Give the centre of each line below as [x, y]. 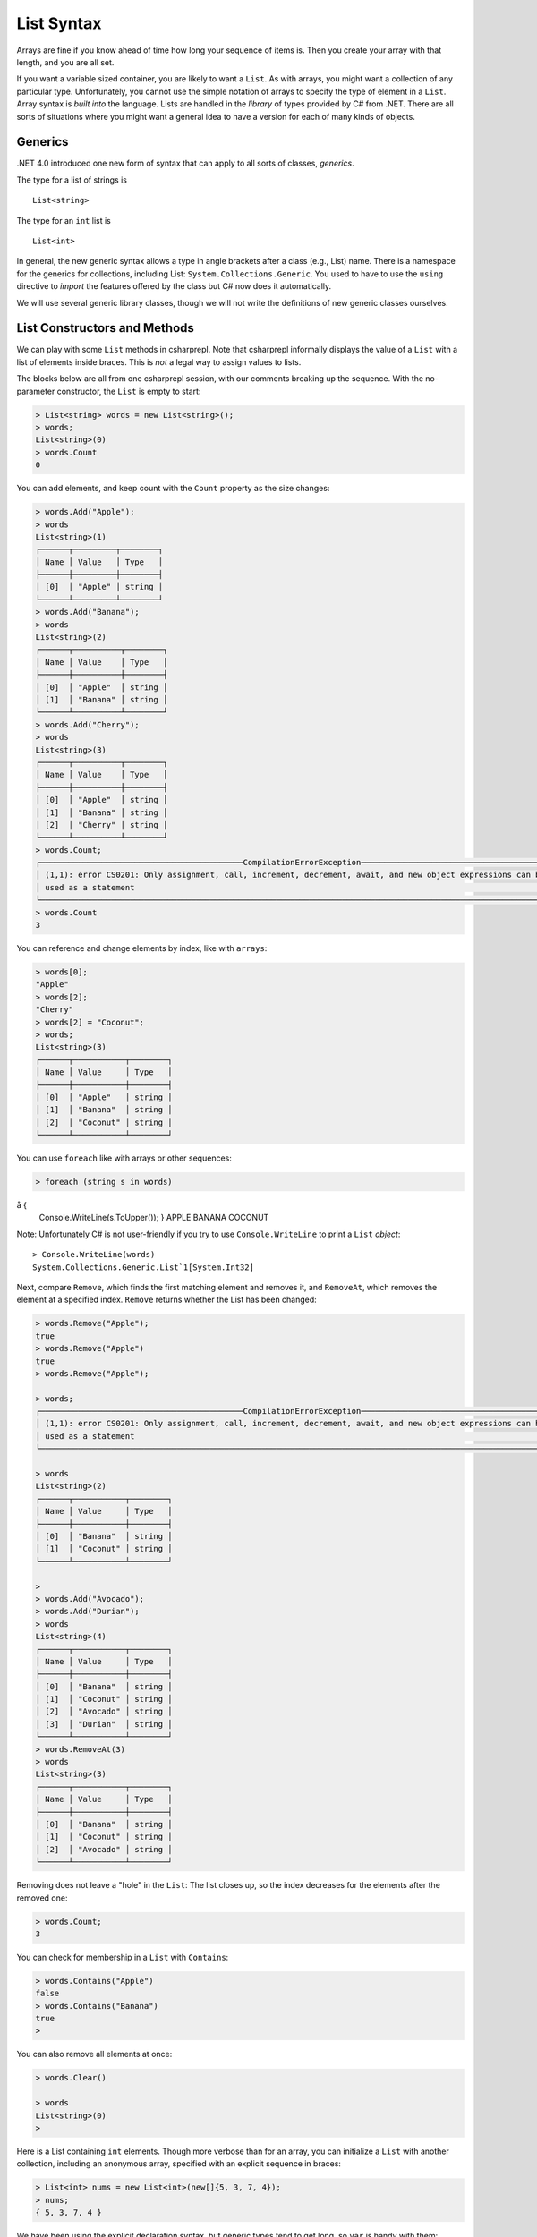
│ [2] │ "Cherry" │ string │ [102, 825]
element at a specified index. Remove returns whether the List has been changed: [166, 1300]
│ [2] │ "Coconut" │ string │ [104, 1122]
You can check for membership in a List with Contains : [123, 1957]
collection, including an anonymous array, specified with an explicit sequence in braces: [179, 2164]
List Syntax [59, 23]
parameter [36, 391]
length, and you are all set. [65, 62]
